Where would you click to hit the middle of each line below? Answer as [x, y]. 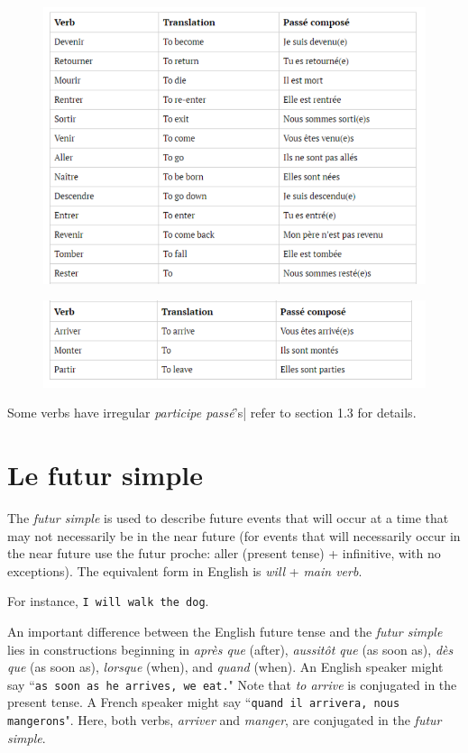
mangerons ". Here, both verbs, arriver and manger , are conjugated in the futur [225, 720]
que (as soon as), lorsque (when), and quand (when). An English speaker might [225, 667]
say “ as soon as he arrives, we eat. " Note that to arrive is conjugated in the [232, 684]
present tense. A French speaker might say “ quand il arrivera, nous [204, 702]
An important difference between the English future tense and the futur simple [225, 632]
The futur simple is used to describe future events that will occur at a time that [228, 518]
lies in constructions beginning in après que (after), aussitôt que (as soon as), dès [230, 649]
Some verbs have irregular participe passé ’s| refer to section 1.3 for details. [212, 413]
